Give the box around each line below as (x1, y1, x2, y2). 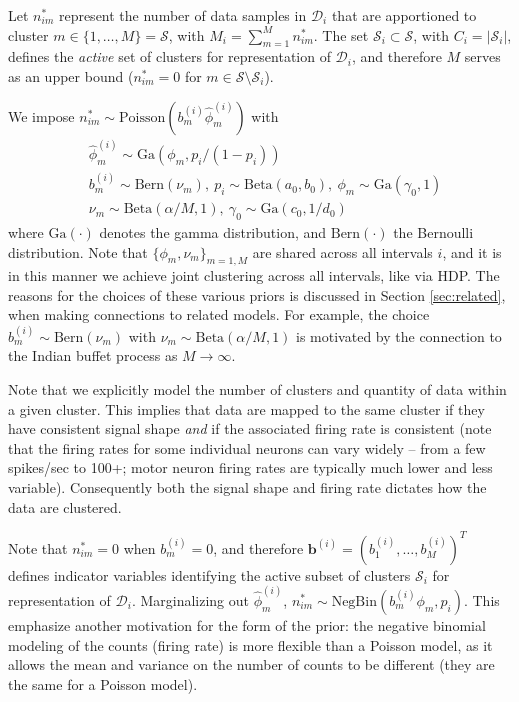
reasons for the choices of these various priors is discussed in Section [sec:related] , (8, 284, 506, 305)
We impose (8, 105, 75, 126)
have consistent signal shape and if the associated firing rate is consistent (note (8, 418, 492, 439)
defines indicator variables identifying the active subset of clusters (8, 564, 411, 585)
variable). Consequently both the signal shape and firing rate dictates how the (8, 477, 487, 498)
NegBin (331, 594, 377, 609)
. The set (313, 24, 369, 45)
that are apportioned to (331, 5, 477, 25)
